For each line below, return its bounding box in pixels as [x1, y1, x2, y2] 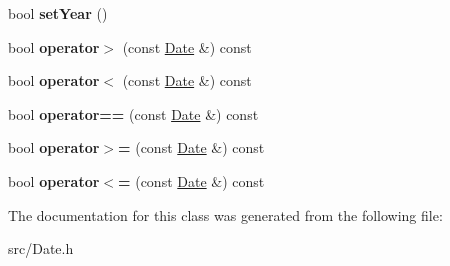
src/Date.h [8, 238, 74, 259]
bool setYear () [8, 3, 108, 23]
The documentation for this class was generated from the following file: [8, 204, 443, 225]
